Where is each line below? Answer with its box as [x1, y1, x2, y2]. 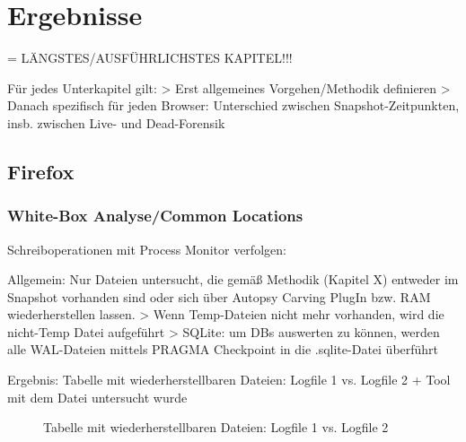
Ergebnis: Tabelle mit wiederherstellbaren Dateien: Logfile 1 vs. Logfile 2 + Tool [7, 370, 451, 389]
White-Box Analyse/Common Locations [7, 204, 303, 227]
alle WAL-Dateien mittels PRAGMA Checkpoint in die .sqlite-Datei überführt [7, 340, 439, 359]
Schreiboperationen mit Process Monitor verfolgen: [7, 239, 286, 258]
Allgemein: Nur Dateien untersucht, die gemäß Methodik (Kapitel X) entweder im [7, 270, 459, 289]
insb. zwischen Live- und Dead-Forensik [7, 113, 225, 132]
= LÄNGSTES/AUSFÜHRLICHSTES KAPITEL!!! [7, 48, 293, 67]
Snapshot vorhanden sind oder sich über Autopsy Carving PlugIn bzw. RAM [7, 287, 431, 306]
